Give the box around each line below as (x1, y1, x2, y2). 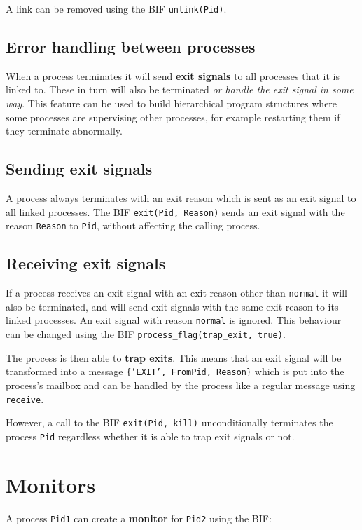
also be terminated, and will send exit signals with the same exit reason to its (6, 299, 339, 313)
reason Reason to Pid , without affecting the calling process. (6, 218, 260, 233)
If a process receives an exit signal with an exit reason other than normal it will (6, 285, 347, 300)
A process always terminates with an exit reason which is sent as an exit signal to (6, 191, 356, 205)
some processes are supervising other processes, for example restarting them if (6, 109, 340, 124)
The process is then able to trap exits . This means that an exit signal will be (6, 350, 342, 365)
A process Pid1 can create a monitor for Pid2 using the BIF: (6, 510, 272, 525)
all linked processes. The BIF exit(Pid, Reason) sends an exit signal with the (6, 204, 345, 219)
